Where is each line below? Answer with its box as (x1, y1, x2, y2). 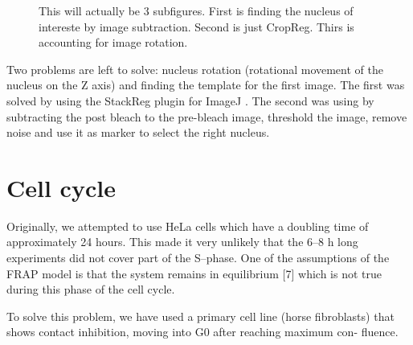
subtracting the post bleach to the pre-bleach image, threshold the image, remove (6, 108, 407, 125)
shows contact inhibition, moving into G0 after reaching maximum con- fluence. (6, 323, 399, 340)
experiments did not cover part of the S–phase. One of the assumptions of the (6, 249, 390, 266)
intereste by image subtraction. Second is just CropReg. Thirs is (39, 18, 354, 35)
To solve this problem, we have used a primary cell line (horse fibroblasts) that (6, 307, 395, 324)
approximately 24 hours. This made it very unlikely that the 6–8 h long (6, 233, 358, 250)
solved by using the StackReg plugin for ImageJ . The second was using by (6, 92, 374, 109)
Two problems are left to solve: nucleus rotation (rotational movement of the (6, 60, 383, 77)
